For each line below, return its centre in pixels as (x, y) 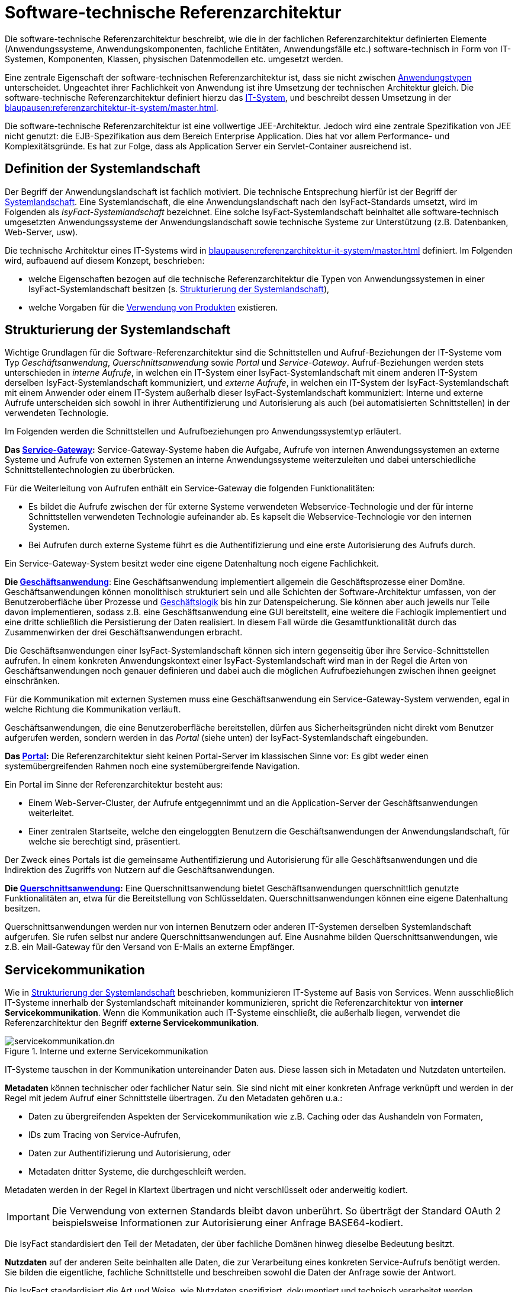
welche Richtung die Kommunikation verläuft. (93, 709)
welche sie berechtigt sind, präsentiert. (104, 842)
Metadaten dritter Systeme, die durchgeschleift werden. (137, 1172)
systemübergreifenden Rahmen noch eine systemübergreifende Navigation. (152, 766)
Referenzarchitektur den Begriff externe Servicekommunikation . (132, 1023)
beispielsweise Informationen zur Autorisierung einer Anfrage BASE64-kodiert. (228, 1223)
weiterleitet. (52, 813)
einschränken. (32, 681)
